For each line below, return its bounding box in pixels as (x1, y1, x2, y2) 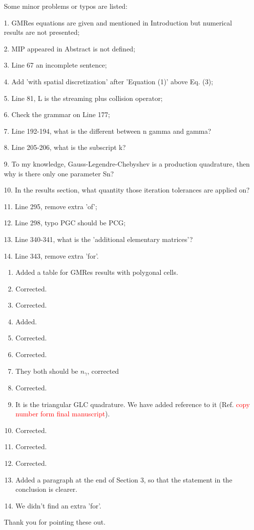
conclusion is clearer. (15, 484, 78, 494)
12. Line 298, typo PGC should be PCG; (4, 217, 126, 228)
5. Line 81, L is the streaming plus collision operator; (4, 93, 163, 103)
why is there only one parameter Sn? (4, 168, 114, 178)
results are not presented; (4, 27, 80, 37)
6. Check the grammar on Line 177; (4, 109, 110, 120)
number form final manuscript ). (15, 409, 110, 419)
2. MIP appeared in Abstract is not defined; (4, 43, 135, 53)
